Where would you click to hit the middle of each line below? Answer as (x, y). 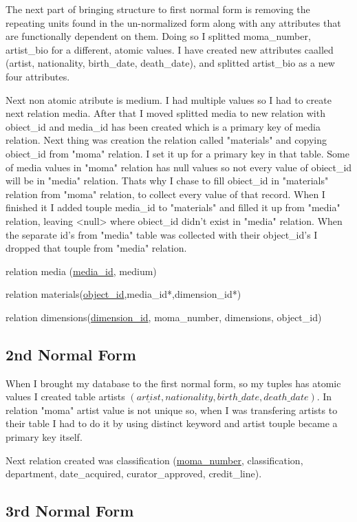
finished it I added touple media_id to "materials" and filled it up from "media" (173, 207)
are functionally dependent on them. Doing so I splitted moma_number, (158, 36)
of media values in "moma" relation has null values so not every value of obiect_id (179, 167)
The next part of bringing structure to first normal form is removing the (158, 9)
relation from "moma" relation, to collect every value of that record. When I (165, 194)
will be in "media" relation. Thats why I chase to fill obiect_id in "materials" (167, 181)
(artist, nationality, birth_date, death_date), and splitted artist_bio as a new (170, 63)
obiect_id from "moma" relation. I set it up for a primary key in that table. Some (177, 153)
